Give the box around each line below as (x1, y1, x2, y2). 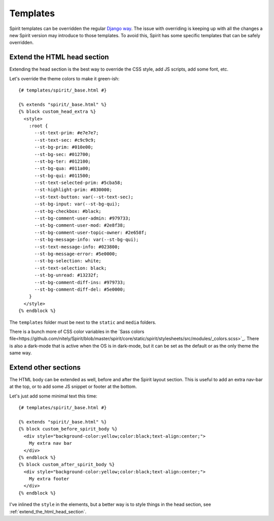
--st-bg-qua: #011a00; (34, 166, 91, 171)
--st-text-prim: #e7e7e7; (34, 130, 99, 136)
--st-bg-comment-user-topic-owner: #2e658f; (34, 229, 147, 235)
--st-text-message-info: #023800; (34, 244, 120, 250)
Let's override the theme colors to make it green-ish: (9, 75, 120, 81)
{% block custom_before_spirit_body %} (18, 426, 118, 432)
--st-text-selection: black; (34, 265, 107, 271)
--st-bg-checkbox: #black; (34, 208, 101, 214)
